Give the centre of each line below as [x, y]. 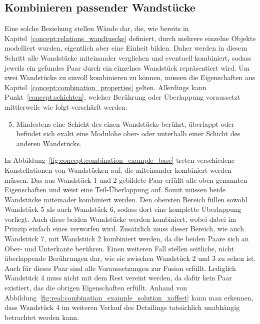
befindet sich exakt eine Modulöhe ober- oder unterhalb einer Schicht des [128, 133]
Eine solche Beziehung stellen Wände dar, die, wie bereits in [97, 28]
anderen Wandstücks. [49, 143]
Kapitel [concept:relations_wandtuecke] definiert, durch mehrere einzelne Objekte [130, 38]
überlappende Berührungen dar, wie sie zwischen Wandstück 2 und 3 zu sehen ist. [130, 258]
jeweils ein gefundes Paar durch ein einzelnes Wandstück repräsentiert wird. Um [127, 67]
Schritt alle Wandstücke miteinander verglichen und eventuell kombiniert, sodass [128, 57]
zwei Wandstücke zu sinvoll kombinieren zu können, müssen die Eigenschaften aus [130, 77]
